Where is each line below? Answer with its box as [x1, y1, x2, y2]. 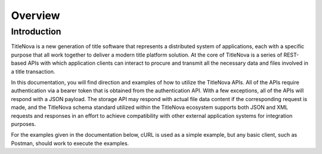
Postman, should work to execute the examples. [11, 140, 129, 147]
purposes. [11, 120, 36, 127]
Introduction [11, 26, 61, 37]
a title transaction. [11, 68, 55, 75]
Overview [11, 9, 60, 22]
